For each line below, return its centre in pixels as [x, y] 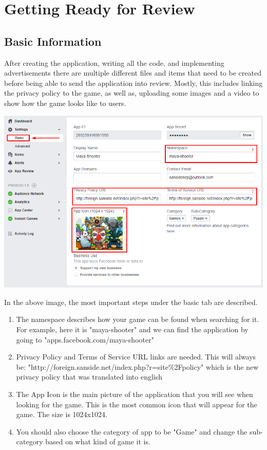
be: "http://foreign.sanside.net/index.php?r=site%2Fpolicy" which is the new [137, 366]
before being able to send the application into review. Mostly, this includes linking [133, 83]
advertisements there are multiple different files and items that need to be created [133, 73]
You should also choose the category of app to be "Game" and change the [132, 431]
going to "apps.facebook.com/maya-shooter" [85, 339]
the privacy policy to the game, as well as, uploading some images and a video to [132, 93]
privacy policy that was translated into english [89, 377]
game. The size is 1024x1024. [62, 414]
